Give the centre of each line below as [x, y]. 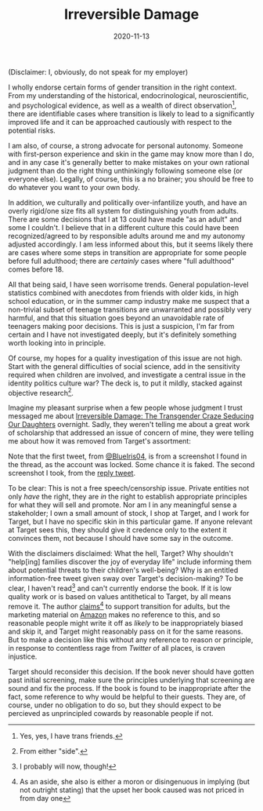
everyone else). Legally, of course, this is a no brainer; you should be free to [131, 179]
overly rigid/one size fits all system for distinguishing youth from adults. [123, 210]
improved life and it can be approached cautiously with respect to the [120, 122]
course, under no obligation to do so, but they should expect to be [115, 705]
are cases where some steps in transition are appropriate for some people [127, 252]
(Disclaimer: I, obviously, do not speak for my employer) [98, 71]
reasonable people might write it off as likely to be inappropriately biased [126, 623]
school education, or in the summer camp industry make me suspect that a [129, 301]
